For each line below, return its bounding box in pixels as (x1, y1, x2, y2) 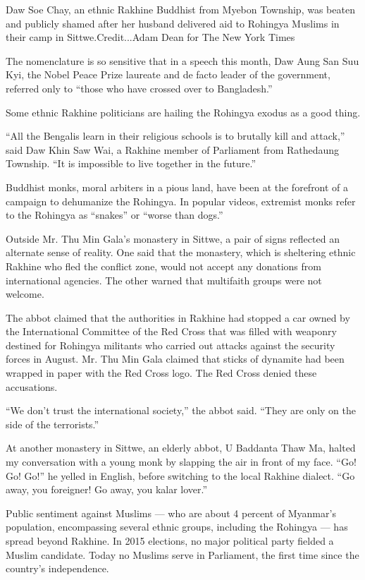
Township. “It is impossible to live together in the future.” (6, 156, 256, 171)
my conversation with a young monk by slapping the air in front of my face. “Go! (6, 454, 357, 469)
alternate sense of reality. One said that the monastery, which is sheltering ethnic (6, 245, 356, 260)
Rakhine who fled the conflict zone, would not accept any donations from (6, 258, 321, 273)
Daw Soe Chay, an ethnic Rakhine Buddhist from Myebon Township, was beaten (6, 2, 355, 16)
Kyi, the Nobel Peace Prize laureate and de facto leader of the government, (6, 67, 330, 82)
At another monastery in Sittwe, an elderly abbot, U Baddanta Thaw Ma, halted (6, 440, 356, 455)
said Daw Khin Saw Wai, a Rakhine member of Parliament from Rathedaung (6, 142, 340, 157)
